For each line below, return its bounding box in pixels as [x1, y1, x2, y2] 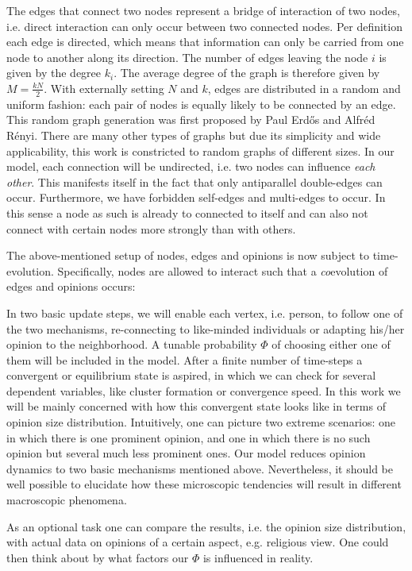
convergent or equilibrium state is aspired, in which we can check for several [6, 367, 376, 384]
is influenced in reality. [202, 549, 314, 565]
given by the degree [6, 64, 102, 81]
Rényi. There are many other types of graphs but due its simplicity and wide [6, 126, 381, 143]
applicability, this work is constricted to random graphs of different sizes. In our [6, 142, 395, 159]
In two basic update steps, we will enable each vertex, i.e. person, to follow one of [6, 304, 403, 321]
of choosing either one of [271, 336, 391, 353]
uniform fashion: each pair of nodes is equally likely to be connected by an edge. [6, 95, 396, 112]
